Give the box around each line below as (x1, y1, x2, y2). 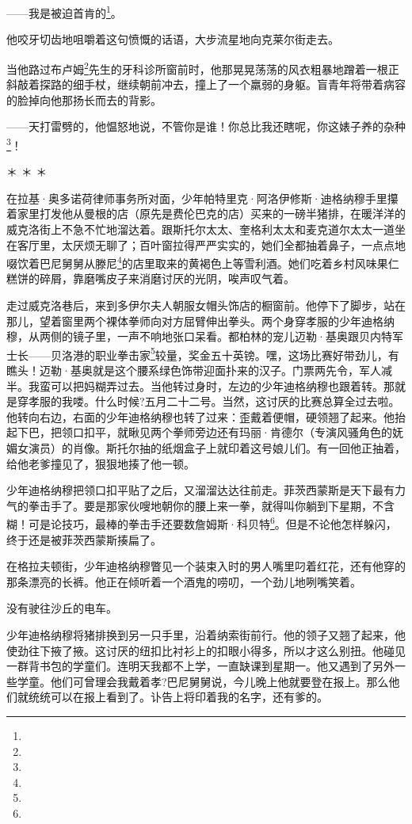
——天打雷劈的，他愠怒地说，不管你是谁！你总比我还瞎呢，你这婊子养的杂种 (6, 118, 406, 135)
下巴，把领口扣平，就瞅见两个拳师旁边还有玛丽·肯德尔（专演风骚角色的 (17, 424, 392, 441)
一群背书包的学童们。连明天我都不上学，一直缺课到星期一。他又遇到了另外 (6, 658, 395, 674)
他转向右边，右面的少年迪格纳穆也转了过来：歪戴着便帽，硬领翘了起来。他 (6, 408, 395, 425)
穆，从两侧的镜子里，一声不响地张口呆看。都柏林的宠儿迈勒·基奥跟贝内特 (6, 328, 392, 345)
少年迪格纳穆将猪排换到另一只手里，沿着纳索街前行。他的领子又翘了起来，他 (6, 626, 406, 643)
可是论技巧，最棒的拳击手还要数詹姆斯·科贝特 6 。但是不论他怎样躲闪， (28, 513, 397, 532)
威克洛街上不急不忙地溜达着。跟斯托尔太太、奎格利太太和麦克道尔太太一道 (6, 220, 395, 237)
